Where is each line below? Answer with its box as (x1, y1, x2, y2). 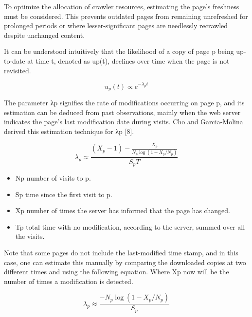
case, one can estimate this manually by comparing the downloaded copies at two (4, 257, 246, 267)
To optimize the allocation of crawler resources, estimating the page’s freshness (4, 1, 239, 11)
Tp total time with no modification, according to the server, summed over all (15, 221, 245, 232)
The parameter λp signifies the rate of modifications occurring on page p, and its (4, 98, 245, 108)
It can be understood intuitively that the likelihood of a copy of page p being (4, 46, 234, 56)
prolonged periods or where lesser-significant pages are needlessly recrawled (4, 20, 228, 31)
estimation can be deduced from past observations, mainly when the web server (4, 107, 241, 117)
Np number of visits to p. (15, 172, 91, 183)
